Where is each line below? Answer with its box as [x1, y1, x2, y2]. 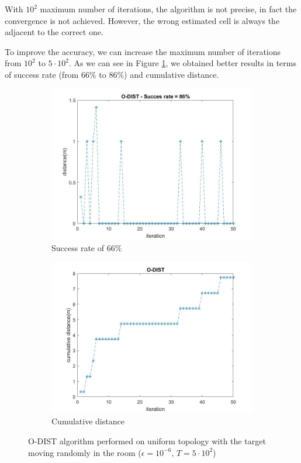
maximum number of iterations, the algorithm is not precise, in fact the [40, 3, 297, 15]
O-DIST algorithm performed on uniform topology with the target [28, 434, 266, 447]
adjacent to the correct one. [5, 26, 103, 38]
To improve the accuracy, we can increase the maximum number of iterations [5, 45, 281, 57]
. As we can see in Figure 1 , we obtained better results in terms [68, 57, 297, 69]
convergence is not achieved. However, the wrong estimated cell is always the [5, 14, 280, 26]
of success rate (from [5, 68, 79, 80]
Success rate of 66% [51, 242, 122, 254]
